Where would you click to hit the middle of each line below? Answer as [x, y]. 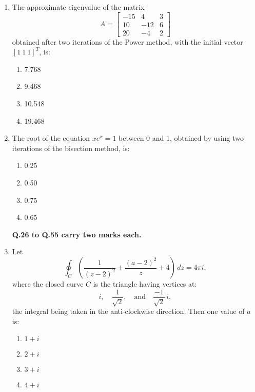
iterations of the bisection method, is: [71, 148]
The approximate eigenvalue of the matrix [78, 7]
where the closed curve [48, 284]
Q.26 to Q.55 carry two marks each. [77, 234]
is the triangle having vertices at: [145, 284]
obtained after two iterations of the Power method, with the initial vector [128, 41]
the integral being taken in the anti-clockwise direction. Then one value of [128, 311]
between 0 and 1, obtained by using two [181, 138]
